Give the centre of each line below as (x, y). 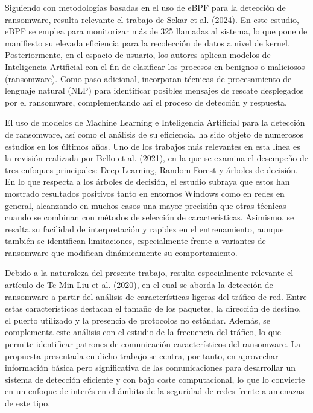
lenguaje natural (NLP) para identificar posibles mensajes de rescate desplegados (154, 90)
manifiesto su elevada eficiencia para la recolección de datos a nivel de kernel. (147, 43)
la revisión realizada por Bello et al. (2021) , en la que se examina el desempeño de (156, 158)
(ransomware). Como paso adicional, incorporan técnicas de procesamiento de (148, 78)
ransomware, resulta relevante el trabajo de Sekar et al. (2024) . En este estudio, (152, 19)
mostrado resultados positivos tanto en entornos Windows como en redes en (145, 193)
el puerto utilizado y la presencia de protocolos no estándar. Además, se (138, 320)
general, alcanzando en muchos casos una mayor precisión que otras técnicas (146, 205)
